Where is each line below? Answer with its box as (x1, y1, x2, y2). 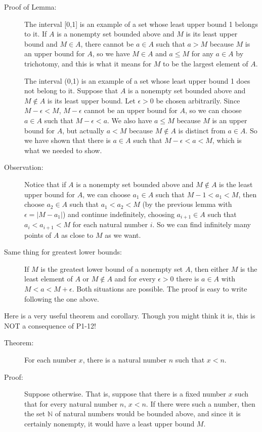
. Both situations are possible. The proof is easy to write (72, 283, 247, 294)
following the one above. (24, 293, 99, 304)
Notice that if (24, 178, 66, 189)
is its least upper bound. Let (47, 95, 136, 105)
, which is (212, 135, 242, 146)
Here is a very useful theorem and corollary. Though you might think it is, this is (4, 310, 255, 321)
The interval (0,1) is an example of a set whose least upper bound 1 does (24, 75, 250, 86)
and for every (114, 273, 156, 284)
